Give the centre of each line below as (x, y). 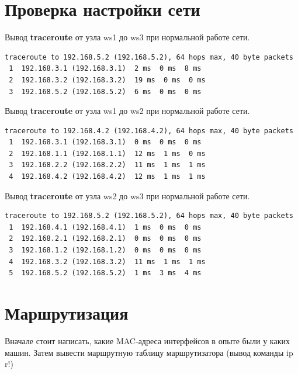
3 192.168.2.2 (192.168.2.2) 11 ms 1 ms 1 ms (107, 165)
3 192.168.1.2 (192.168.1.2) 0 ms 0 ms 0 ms (105, 250)
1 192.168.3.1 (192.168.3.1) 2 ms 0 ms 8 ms (105, 69)
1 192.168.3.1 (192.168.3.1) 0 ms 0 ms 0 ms (105, 142)
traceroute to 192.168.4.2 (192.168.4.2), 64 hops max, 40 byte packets (149, 131)
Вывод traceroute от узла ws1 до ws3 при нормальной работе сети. (127, 37)
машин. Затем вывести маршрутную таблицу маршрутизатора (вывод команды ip (149, 352)
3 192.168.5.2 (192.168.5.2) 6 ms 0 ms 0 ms (105, 91)
